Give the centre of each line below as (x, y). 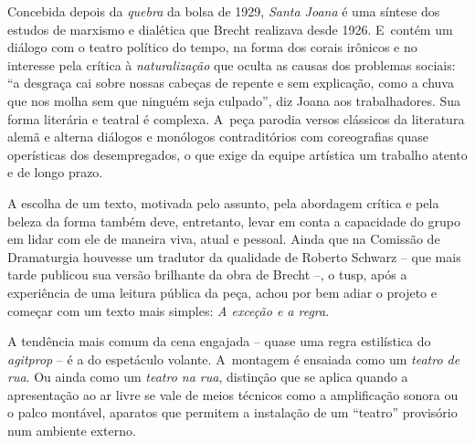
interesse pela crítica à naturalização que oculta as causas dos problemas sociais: (232, 64)
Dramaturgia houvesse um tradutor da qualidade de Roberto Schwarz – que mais (234, 256)
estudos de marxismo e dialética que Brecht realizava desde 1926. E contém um (230, 29)
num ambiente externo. (72, 431)
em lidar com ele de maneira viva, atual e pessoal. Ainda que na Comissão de (224, 239)
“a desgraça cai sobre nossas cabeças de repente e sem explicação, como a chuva (231, 83)
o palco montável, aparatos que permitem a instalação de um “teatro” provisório (232, 412)
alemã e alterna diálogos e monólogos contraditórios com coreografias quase (218, 137)
